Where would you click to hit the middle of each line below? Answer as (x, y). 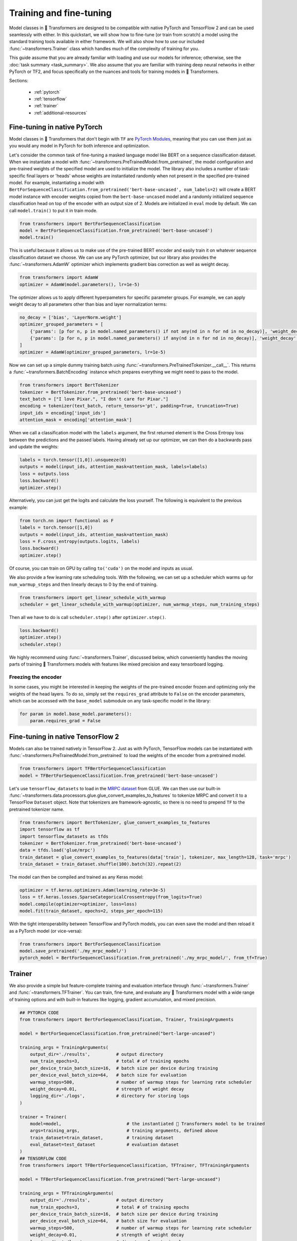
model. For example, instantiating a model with (57, 183)
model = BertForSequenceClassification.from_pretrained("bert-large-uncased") (117, 1033)
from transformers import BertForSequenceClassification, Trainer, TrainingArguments (126, 1020)
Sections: (19, 81)
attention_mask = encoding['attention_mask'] (76, 420)
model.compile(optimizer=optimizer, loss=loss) (78, 904)
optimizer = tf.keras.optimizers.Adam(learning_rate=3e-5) (93, 890)
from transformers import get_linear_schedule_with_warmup (93, 597)
